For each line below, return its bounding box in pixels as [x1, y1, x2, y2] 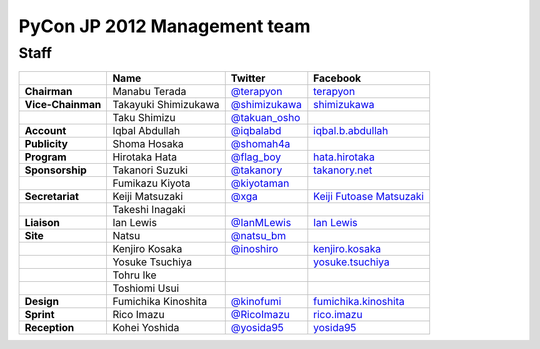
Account [24, 124, 67, 138]
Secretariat [24, 190, 80, 204]
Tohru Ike [112, 268, 157, 282]
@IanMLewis [230, 216, 292, 230]
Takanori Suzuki [112, 163, 189, 177]
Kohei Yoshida [112, 321, 180, 335]
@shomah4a [230, 137, 291, 151]
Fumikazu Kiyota [112, 176, 191, 190]
